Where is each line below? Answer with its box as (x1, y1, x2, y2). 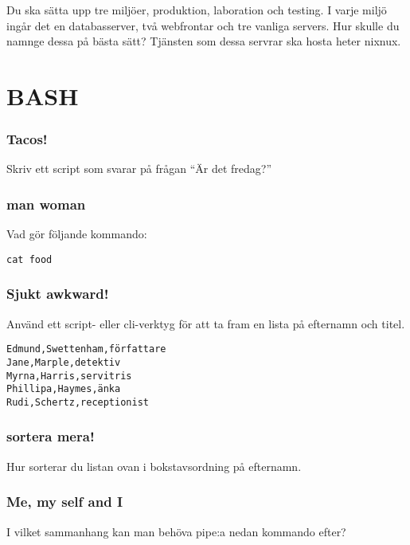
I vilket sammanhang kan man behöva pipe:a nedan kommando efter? (6, 523, 346, 539)
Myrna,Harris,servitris (6, 370, 132, 382)
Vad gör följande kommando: (6, 225, 147, 242)
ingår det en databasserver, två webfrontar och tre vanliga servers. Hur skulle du (6, 17, 400, 33)
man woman (6, 194, 86, 214)
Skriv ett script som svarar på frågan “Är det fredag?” (6, 160, 272, 177)
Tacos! (6, 129, 48, 149)
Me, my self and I (6, 492, 123, 512)
